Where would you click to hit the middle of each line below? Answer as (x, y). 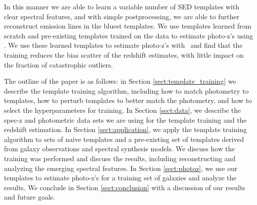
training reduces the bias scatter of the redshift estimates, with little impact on (124, 54)
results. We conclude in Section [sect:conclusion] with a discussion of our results (125, 187)
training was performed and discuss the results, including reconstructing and (120, 158)
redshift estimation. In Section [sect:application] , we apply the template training (126, 129)
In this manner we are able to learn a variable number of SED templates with (122, 6)
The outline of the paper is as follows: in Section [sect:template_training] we (120, 81)
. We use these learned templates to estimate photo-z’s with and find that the (123, 45)
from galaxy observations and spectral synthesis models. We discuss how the (120, 149)
